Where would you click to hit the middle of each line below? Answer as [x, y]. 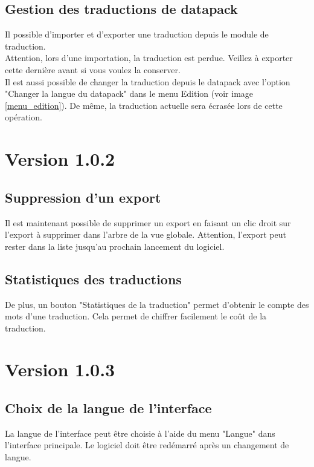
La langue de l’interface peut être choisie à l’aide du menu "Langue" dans [140, 433]
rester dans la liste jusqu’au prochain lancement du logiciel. [115, 246]
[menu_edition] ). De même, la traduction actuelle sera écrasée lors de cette [144, 105]
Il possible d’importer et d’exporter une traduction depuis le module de [137, 34]
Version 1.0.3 [60, 369]
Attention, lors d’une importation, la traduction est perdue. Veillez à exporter [149, 58]
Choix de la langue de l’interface [108, 408]
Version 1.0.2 [60, 159]
